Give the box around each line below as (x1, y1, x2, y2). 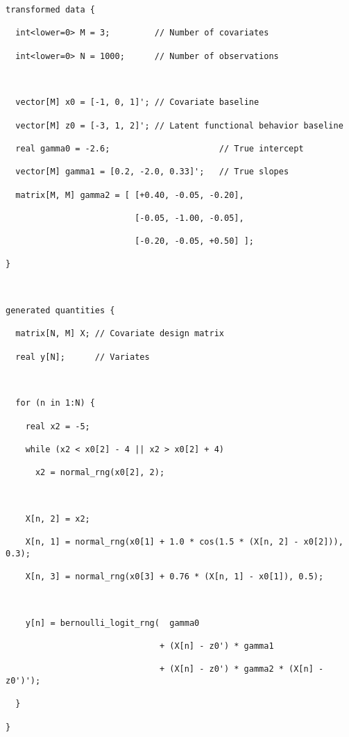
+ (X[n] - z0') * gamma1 (159, 641, 274, 652)
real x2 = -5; (25, 421, 90, 431)
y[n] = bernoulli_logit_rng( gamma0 (25, 618, 200, 628)
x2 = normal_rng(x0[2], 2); (35, 467, 165, 478)
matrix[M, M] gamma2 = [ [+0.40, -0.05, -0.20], (15, 190, 244, 200)
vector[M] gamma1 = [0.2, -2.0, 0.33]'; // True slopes (15, 167, 289, 177)
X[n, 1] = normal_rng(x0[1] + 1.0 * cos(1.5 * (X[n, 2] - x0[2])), (25, 537, 343, 547)
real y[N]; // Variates (15, 351, 150, 362)
